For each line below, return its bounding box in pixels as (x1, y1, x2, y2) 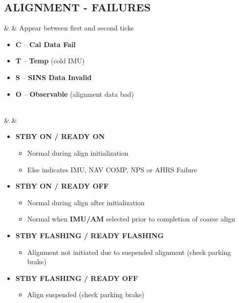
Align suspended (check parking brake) (27, 289, 144, 300)
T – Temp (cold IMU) (15, 55, 85, 66)
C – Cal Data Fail (15, 39, 76, 49)
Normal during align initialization (27, 147, 129, 158)
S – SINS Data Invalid (15, 72, 92, 82)
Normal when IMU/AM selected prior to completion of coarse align (27, 214, 236, 224)
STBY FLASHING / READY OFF (15, 273, 138, 283)
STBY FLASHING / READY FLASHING (15, 230, 164, 240)
